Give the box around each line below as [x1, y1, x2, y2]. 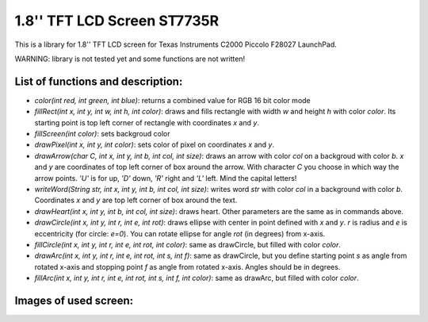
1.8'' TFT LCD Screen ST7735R [14, 12, 220, 29]
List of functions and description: [14, 75, 183, 88]
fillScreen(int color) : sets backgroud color [34, 129, 170, 139]
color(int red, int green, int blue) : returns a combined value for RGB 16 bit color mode [34, 95, 311, 105]
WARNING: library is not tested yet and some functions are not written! [14, 54, 246, 63]
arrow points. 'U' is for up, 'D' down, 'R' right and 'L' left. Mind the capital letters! [34, 173, 297, 182]
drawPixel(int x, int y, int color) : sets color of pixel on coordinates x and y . [34, 140, 275, 150]
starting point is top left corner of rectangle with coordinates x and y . [34, 117, 259, 127]
